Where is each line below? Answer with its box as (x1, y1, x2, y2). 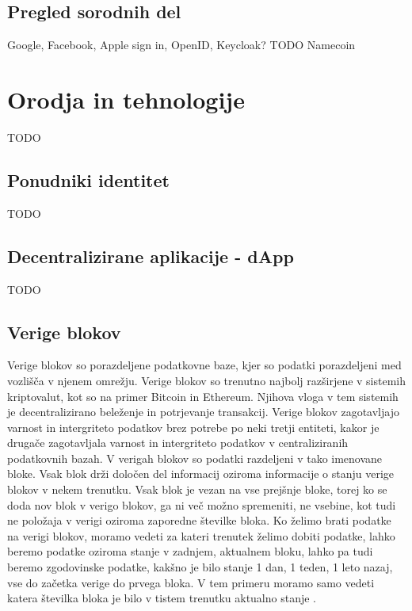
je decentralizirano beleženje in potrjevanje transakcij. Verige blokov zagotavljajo (7, 403, 399, 420)
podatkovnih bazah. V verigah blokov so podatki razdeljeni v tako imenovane (7, 449, 383, 466)
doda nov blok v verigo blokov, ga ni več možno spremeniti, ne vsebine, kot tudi (7, 496, 396, 513)
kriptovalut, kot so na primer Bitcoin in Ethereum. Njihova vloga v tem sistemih (7, 388, 399, 404)
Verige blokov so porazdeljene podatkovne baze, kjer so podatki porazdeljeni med (7, 357, 402, 373)
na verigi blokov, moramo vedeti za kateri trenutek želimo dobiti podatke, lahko (7, 527, 395, 544)
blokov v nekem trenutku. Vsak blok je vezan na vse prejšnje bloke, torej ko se (7, 481, 387, 498)
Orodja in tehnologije (7, 82, 245, 115)
